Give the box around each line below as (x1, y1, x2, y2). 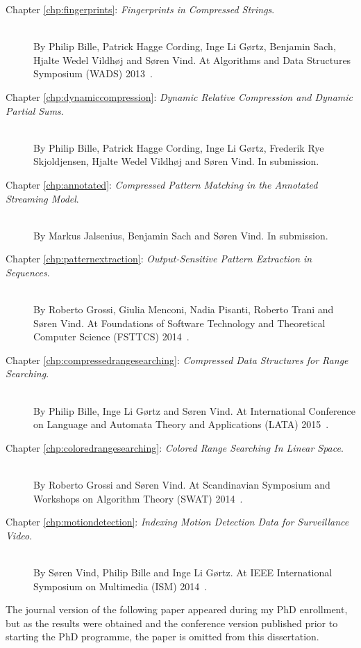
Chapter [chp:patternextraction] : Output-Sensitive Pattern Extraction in (6, 251, 312, 266)
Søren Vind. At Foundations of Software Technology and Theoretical (33, 315, 326, 330)
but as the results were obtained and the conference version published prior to (6, 615, 338, 630)
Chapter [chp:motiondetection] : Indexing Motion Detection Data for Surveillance (6, 514, 349, 529)
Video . (6, 528, 33, 542)
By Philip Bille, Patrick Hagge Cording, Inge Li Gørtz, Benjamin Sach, (33, 39, 336, 54)
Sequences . (6, 264, 50, 279)
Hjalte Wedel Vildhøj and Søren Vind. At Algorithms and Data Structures (33, 52, 351, 67)
